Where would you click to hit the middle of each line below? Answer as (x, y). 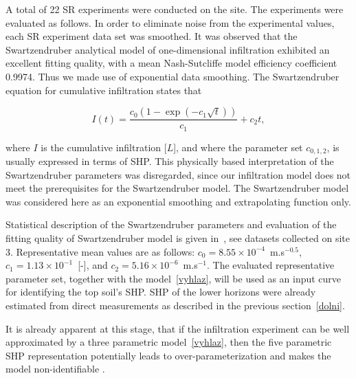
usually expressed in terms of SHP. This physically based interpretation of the (170, 161)
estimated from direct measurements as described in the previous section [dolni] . (175, 305)
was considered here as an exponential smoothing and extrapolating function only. (178, 201)
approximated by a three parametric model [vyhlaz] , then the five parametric (169, 342)
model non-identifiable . (55, 369)
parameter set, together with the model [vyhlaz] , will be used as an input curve (174, 278)
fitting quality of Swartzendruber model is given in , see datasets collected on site (178, 238)
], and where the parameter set (238, 147)
